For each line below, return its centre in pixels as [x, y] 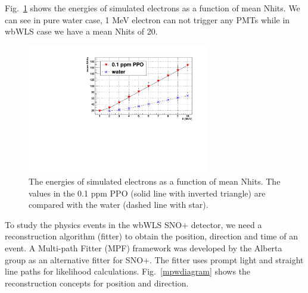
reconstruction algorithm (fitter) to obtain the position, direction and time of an [151, 236]
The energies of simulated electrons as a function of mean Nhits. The [155, 181]
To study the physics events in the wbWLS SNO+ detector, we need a [133, 224]
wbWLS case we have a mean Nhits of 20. [81, 31]
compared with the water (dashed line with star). [119, 205]
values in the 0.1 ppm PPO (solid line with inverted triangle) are [147, 193]
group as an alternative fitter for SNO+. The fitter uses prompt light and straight [154, 259]
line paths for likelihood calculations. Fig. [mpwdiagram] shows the [128, 271]
